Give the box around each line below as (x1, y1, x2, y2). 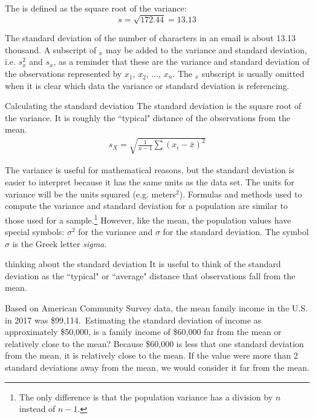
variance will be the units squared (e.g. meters (5, 187, 177, 200)
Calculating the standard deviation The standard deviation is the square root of (5, 99, 302, 112)
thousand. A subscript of (5, 43, 97, 56)
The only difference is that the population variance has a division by (19, 390, 273, 403)
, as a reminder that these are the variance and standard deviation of (53, 55, 310, 68)
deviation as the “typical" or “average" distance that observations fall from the (5, 269, 296, 282)
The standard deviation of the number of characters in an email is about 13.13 (5, 32, 296, 44)
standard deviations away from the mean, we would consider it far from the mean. (5, 361, 310, 374)
